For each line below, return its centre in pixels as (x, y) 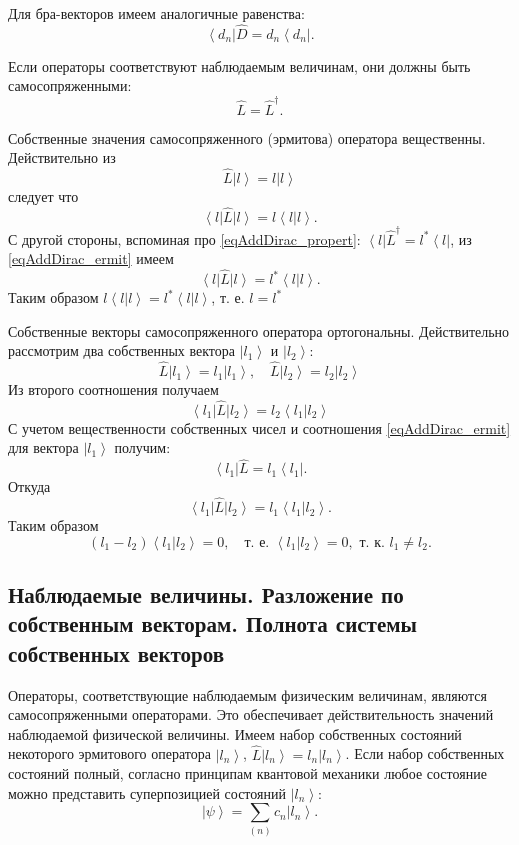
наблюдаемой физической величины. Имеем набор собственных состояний (235, 733)
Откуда (29, 486)
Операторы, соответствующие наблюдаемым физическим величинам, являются (247, 694)
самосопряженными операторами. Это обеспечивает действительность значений (251, 714)
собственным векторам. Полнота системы (212, 623)
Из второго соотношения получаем (113, 389)
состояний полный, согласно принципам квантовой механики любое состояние (247, 773)
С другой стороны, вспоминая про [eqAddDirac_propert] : (184, 238)
